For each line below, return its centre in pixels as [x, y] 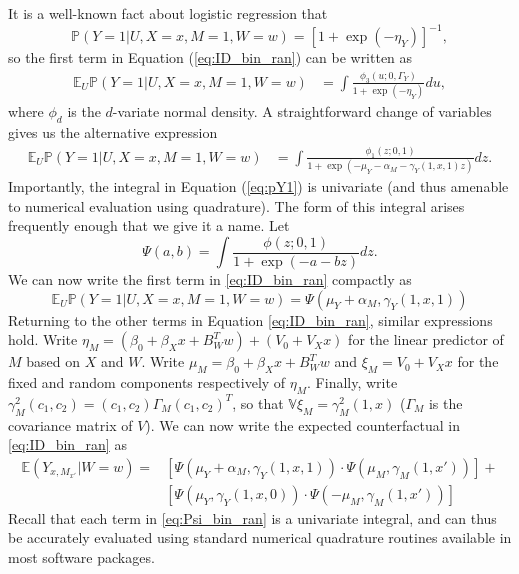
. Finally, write [352, 382]
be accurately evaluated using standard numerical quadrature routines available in [260, 537]
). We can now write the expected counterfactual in [303, 424]
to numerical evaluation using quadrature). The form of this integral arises [236, 205]
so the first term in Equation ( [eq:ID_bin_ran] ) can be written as [210, 57]
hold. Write [43, 339]
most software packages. [81, 557]
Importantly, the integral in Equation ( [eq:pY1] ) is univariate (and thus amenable [258, 186]
